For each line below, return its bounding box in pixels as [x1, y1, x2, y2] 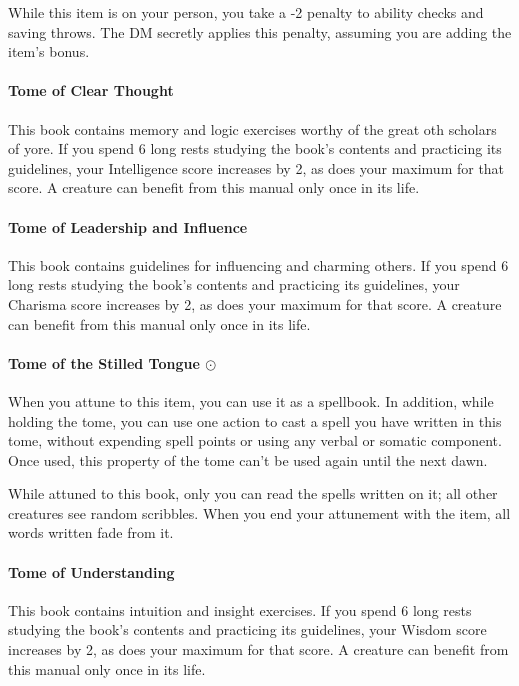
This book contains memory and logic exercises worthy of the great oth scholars [8, 118, 497, 139]
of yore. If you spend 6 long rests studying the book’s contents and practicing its [8, 138, 502, 159]
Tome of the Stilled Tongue [8, 352, 200, 373]
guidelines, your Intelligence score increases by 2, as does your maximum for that [8, 157, 505, 178]
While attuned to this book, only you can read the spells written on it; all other [8, 483, 498, 504]
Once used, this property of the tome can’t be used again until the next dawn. [8, 449, 488, 470]
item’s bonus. [8, 41, 90, 62]
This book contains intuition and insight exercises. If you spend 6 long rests [8, 599, 472, 620]
